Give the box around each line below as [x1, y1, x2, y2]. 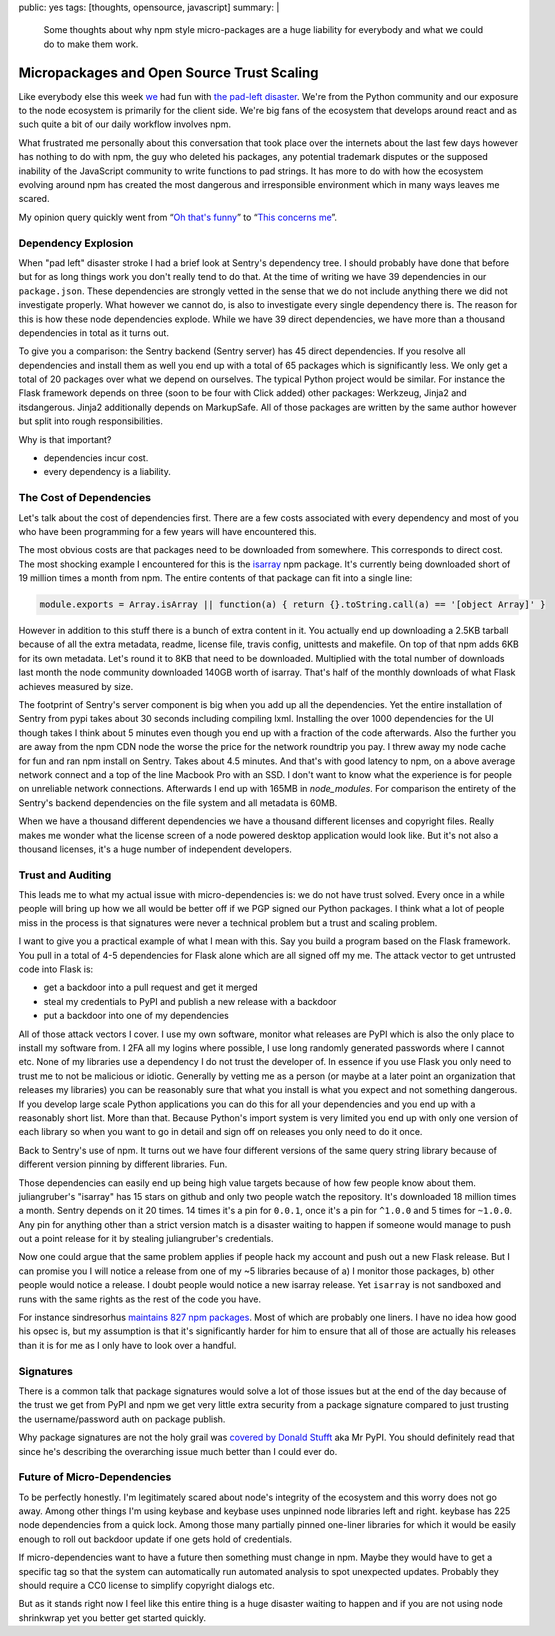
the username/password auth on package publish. [18, 1413, 226, 1425]
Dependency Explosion [18, 236, 134, 250]
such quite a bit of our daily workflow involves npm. [18, 118, 232, 130]
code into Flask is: [18, 963, 94, 975]
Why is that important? [18, 433, 112, 445]
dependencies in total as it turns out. [18, 326, 170, 339]
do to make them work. [43, 38, 139, 50]
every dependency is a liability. [43, 466, 172, 478]
